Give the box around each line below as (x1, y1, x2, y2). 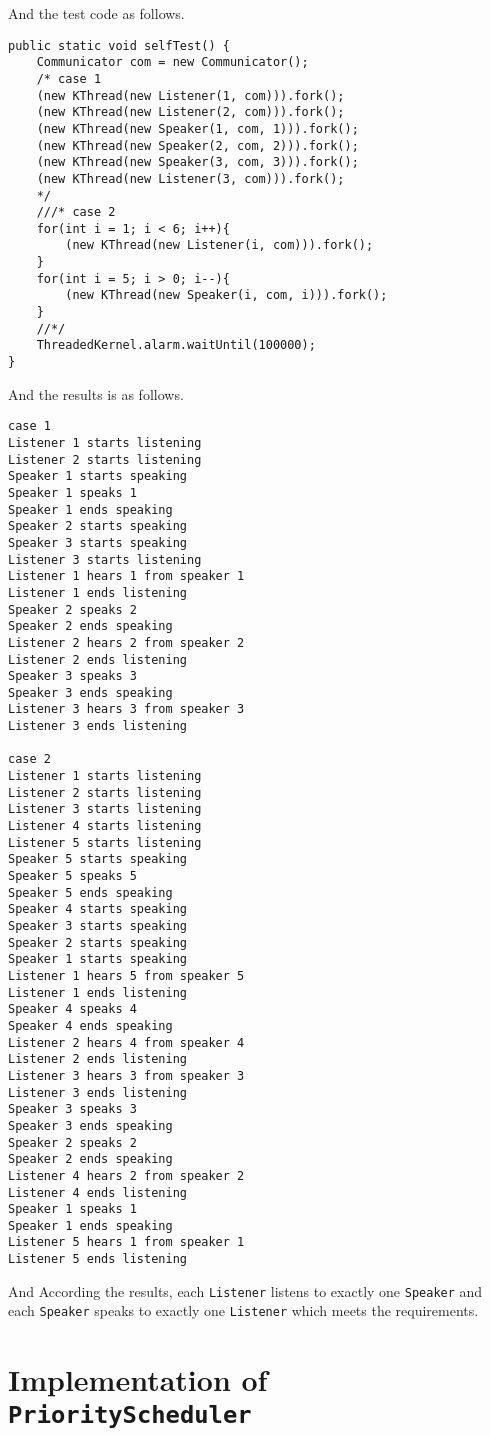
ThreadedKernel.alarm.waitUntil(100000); (36, 338, 316, 353)
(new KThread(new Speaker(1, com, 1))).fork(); (36, 121, 359, 136)
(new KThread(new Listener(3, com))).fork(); (36, 171, 345, 186)
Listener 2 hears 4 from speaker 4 (8, 1035, 245, 1050)
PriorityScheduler (8, 1401, 252, 1430)
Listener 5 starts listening (8, 835, 202, 850)
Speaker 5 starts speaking (8, 852, 187, 867)
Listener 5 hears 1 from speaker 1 (8, 1235, 245, 1250)
